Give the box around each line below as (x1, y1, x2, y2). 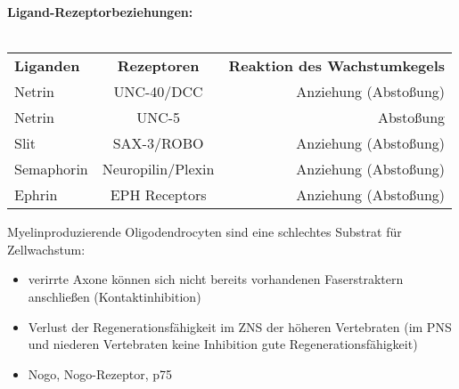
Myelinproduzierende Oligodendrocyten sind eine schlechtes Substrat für (7, 223, 402, 241)
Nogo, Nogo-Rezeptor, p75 (28, 364, 173, 383)
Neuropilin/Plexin (102, 158, 215, 180)
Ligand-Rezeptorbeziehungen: (7, 3, 193, 20)
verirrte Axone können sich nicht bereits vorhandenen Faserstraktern (28, 270, 404, 288)
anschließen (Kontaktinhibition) (28, 287, 201, 305)
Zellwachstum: (7, 239, 86, 258)
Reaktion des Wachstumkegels (228, 55, 446, 77)
